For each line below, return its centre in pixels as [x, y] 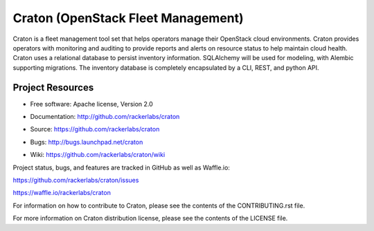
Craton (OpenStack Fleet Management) [128, 18]
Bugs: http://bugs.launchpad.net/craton [87, 142]
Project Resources [53, 87]
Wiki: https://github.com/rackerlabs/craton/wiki [98, 155]
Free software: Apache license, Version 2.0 [92, 104]
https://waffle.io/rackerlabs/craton [62, 193]
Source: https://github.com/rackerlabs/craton [95, 129]
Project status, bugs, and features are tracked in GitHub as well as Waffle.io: [121, 167]
